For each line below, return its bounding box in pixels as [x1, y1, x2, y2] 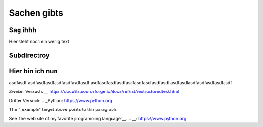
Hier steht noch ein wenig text [9, 39, 69, 45]
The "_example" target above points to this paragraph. [9, 107, 118, 112]
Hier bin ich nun [9, 67, 58, 75]
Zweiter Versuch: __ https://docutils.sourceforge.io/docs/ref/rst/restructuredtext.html [9, 89, 180, 94]
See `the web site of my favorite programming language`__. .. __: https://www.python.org [9, 115, 187, 121]
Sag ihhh [9, 26, 37, 34]
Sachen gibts [9, 7, 63, 18]
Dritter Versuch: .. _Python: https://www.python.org [9, 97, 112, 103]
